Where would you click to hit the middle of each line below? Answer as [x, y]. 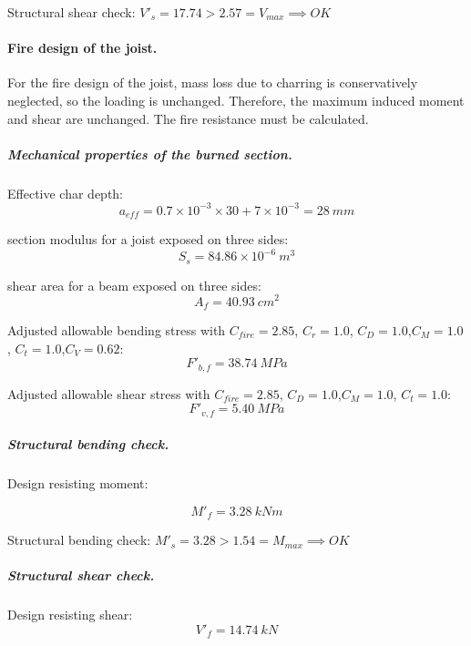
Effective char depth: [66, 193]
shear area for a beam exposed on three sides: [134, 285]
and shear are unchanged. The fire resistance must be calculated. [188, 118]
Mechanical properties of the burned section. [150, 154]
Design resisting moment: [78, 483]
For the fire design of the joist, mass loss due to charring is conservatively [213, 82]
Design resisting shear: [70, 615]
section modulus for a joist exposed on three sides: [148, 239]
